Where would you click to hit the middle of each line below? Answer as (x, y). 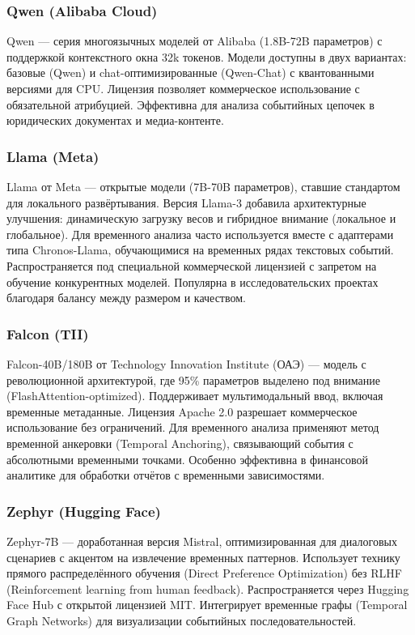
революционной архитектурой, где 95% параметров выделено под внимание (194, 379)
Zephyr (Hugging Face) (84, 511)
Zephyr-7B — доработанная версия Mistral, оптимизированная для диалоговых (202, 541)
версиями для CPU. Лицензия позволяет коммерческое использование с (183, 88)
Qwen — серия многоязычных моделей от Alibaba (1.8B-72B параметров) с (195, 41)
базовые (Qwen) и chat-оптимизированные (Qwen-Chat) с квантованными (191, 72)
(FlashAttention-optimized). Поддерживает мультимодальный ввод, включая (195, 396)
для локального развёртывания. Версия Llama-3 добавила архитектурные (186, 202)
